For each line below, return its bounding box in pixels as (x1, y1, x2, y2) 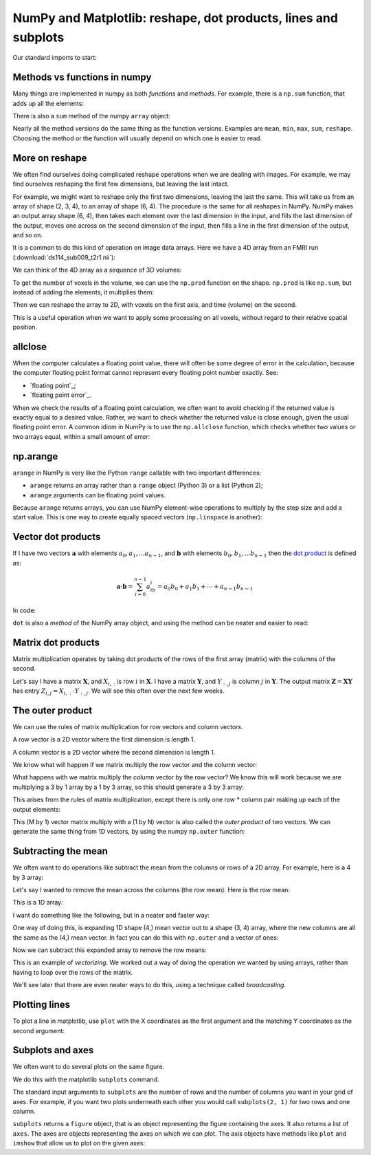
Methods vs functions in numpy (12, 72, 152, 83)
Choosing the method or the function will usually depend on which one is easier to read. (12, 134, 262, 142)
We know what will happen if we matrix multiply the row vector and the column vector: (12, 761, 258, 769)
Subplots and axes (12, 1044, 94, 1056)
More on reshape (12, 152, 87, 164)
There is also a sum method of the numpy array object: (12, 112, 171, 120)
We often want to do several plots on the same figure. (12, 1063, 165, 1071)
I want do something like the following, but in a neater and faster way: (12, 911, 210, 919)
